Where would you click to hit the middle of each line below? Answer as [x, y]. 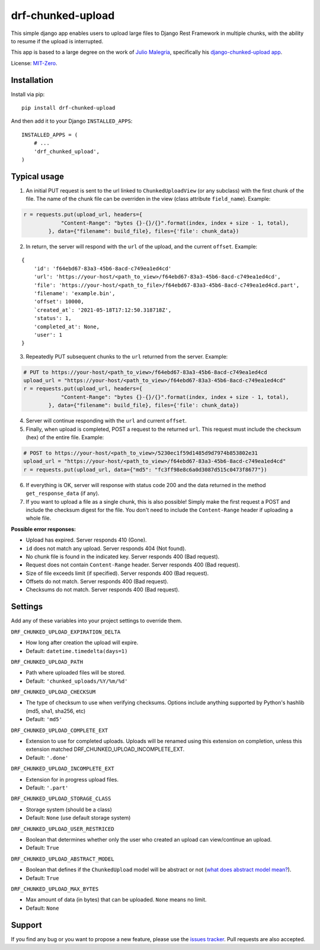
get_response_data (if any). [63, 493]
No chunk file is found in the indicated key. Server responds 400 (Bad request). [123, 556]
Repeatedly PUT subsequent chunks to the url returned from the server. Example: [127, 356]
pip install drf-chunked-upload [68, 108]
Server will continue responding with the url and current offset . [106, 421]
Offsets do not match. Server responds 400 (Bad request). [97, 581]
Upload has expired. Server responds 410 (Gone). [87, 540]
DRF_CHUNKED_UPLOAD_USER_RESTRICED [63, 829]
